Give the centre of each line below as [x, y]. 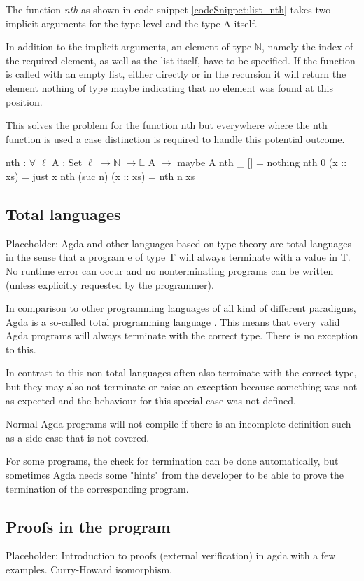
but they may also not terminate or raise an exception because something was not [182, 387]
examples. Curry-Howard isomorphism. [89, 569]
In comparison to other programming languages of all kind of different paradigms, [181, 308]
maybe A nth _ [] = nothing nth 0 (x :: [262, 162]
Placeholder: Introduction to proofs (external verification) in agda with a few [171, 555]
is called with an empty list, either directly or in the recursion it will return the [176, 74]
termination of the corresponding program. [97, 488]
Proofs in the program [88, 526]
